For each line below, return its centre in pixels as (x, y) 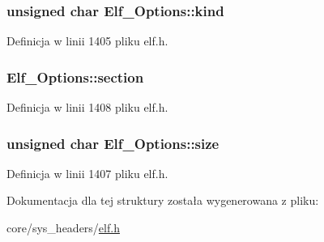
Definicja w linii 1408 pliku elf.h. (87, 107)
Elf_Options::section (75, 76)
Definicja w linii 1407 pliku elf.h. (87, 173)
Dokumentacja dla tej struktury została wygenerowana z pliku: (163, 200)
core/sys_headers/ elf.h (63, 228)
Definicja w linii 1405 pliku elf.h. (87, 41)
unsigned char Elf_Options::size (113, 143)
